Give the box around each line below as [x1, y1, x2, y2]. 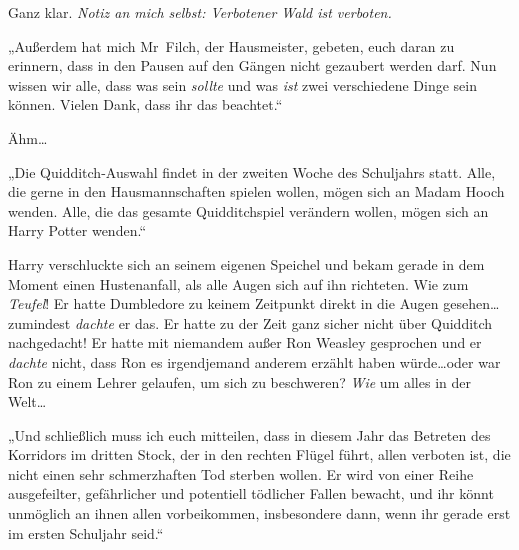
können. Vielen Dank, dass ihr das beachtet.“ [8, 94, 283, 115]
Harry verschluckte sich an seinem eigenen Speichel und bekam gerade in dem [8, 253, 485, 274]
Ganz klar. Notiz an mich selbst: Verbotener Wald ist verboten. [8, 2, 392, 22]
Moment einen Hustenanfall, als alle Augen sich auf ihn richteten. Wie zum [8, 273, 469, 294]
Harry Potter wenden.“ [8, 220, 146, 241]
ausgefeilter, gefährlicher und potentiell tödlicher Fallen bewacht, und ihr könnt [8, 483, 494, 504]
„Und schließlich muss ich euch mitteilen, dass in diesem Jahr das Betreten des [8, 424, 491, 445]
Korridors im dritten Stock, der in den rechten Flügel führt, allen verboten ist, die [8, 444, 511, 465]
